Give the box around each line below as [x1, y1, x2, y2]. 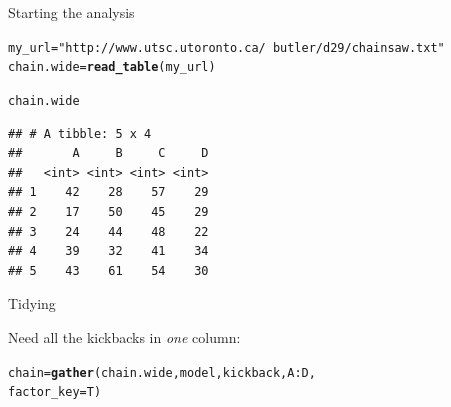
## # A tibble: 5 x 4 [8, 126, 152, 141]
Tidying [8, 293, 56, 314]
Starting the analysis [8, 2, 135, 22]
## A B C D [8, 146, 209, 161]
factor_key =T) [8, 385, 102, 400]
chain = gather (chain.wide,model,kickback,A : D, [8, 365, 316, 380]
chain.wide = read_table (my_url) [8, 60, 216, 75]
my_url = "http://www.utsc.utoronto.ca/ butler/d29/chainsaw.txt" [8, 40, 445, 55]
